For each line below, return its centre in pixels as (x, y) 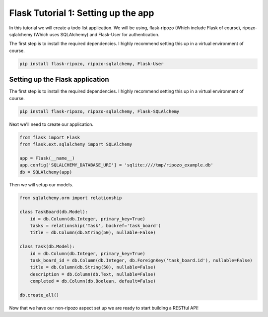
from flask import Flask (50, 137)
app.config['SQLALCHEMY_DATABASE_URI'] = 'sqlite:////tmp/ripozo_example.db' (116, 165)
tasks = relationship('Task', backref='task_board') (96, 226)
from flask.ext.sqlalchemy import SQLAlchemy (76, 144)
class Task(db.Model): (47, 247)
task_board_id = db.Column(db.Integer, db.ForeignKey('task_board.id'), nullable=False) (141, 260)
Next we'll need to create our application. (51, 124)
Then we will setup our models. (41, 185)
